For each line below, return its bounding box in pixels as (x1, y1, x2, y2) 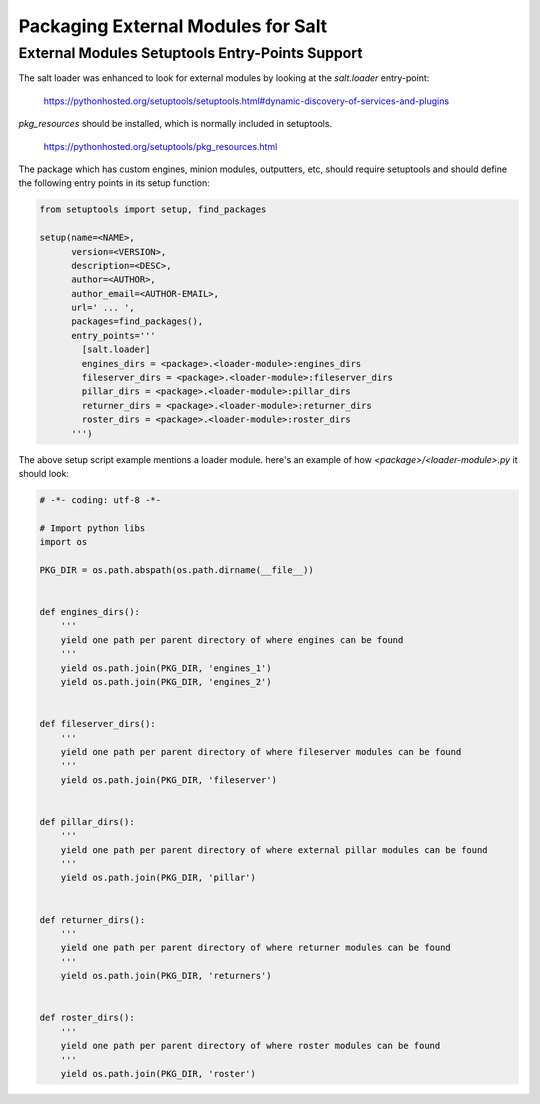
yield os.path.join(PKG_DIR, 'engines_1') (60, 662, 272, 674)
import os (39, 536, 88, 548)
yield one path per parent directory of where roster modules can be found (60, 1040, 441, 1052)
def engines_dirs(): (39, 606, 140, 618)
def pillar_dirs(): (39, 816, 135, 827)
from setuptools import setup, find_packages (39, 204, 267, 215)
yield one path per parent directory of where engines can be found (60, 634, 404, 645)
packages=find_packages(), (71, 316, 204, 327)
